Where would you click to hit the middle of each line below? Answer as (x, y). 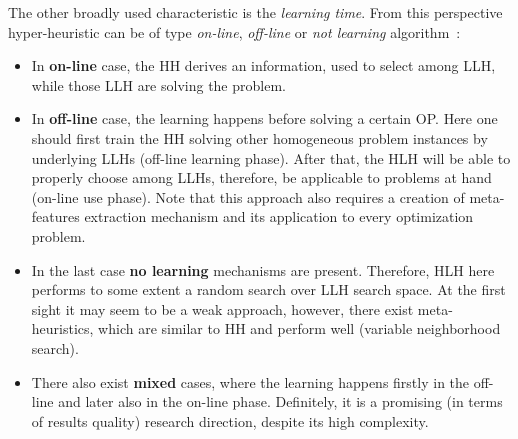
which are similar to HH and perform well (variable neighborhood (299, 328)
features (55, 216)
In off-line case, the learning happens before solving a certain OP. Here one (264, 118)
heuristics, (62, 328)
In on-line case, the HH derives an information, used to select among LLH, (263, 65)
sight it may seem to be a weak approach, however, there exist (222, 308)
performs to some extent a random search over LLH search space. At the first (268, 289)
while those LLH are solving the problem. (158, 84)
